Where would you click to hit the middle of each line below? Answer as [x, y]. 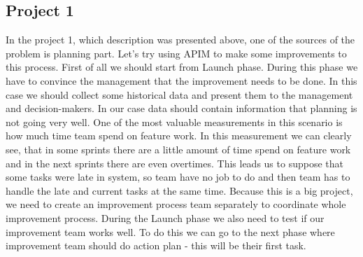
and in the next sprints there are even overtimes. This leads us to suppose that [175, 163]
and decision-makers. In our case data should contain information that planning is [181, 108]
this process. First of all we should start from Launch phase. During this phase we [182, 67]
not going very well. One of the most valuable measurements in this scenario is [174, 121]
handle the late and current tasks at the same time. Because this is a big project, [179, 190]
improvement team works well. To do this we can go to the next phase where [170, 231]
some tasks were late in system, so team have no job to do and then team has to [178, 177]
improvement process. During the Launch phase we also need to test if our [165, 217]
